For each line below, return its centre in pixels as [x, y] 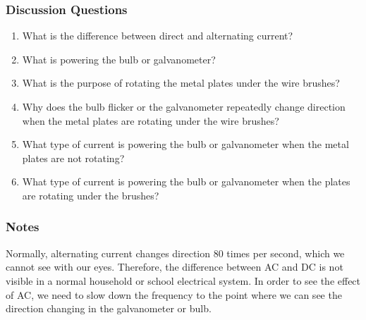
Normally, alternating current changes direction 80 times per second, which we [175, 253]
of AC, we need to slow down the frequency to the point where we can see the [174, 294]
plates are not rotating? [73, 158]
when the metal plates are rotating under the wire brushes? [151, 120]
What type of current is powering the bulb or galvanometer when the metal [185, 144]
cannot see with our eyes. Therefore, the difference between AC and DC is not [175, 267]
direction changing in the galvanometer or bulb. [109, 308]
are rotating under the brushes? [91, 195]
